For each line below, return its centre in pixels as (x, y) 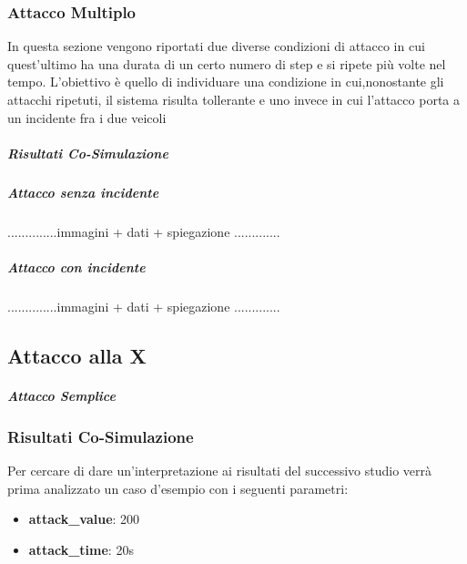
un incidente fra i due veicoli (87, 117)
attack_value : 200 (84, 519)
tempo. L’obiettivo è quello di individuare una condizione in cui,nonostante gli (226, 82)
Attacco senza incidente (83, 192)
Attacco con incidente (76, 267)
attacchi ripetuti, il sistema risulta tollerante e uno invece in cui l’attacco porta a (233, 99)
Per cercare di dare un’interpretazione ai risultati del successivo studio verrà (220, 471)
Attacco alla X (77, 355)
